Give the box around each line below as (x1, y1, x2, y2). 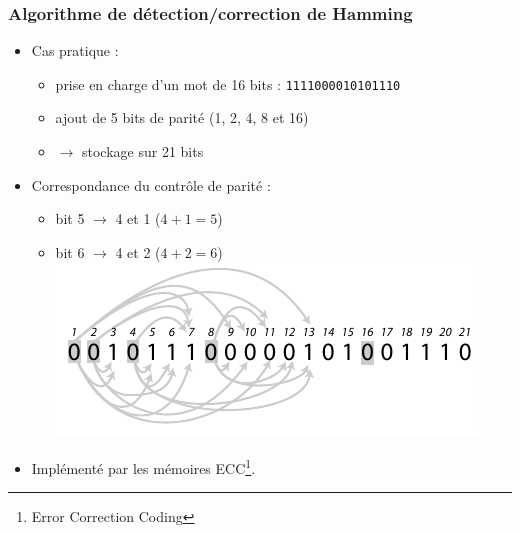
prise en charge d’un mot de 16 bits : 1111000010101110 (55, 73, 401, 94)
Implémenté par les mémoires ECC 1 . (31, 455, 256, 478)
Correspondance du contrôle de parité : (31, 174, 271, 195)
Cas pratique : (31, 40, 119, 61)
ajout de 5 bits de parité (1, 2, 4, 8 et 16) (55, 107, 309, 128)
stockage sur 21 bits (81, 141, 204, 162)
